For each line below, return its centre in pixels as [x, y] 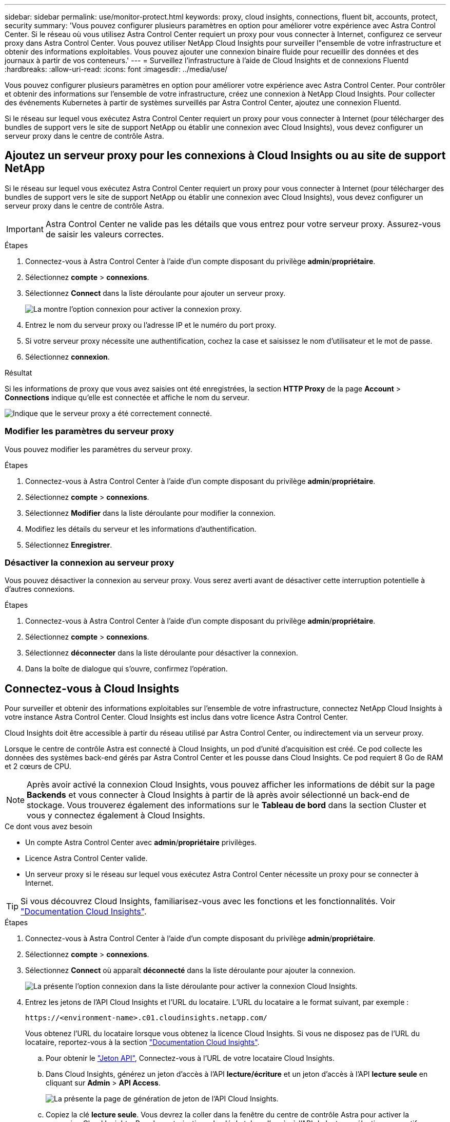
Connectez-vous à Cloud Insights [92, 688]
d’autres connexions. [40, 589]
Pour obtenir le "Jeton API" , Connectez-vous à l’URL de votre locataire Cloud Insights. [190, 1058]
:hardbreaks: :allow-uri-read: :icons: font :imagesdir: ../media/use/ [116, 69]
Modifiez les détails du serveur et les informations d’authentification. [141, 529]
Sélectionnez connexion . [67, 357]
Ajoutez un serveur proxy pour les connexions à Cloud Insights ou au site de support [225, 156]
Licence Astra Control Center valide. [86, 858]
